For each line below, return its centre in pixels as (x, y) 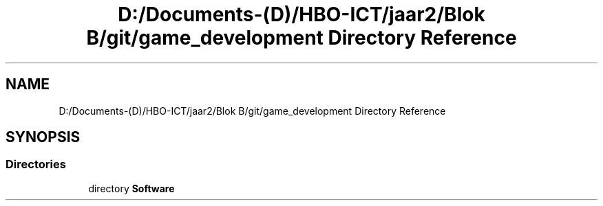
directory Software (131, 188)
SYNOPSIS (43, 137)
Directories (36, 164)
